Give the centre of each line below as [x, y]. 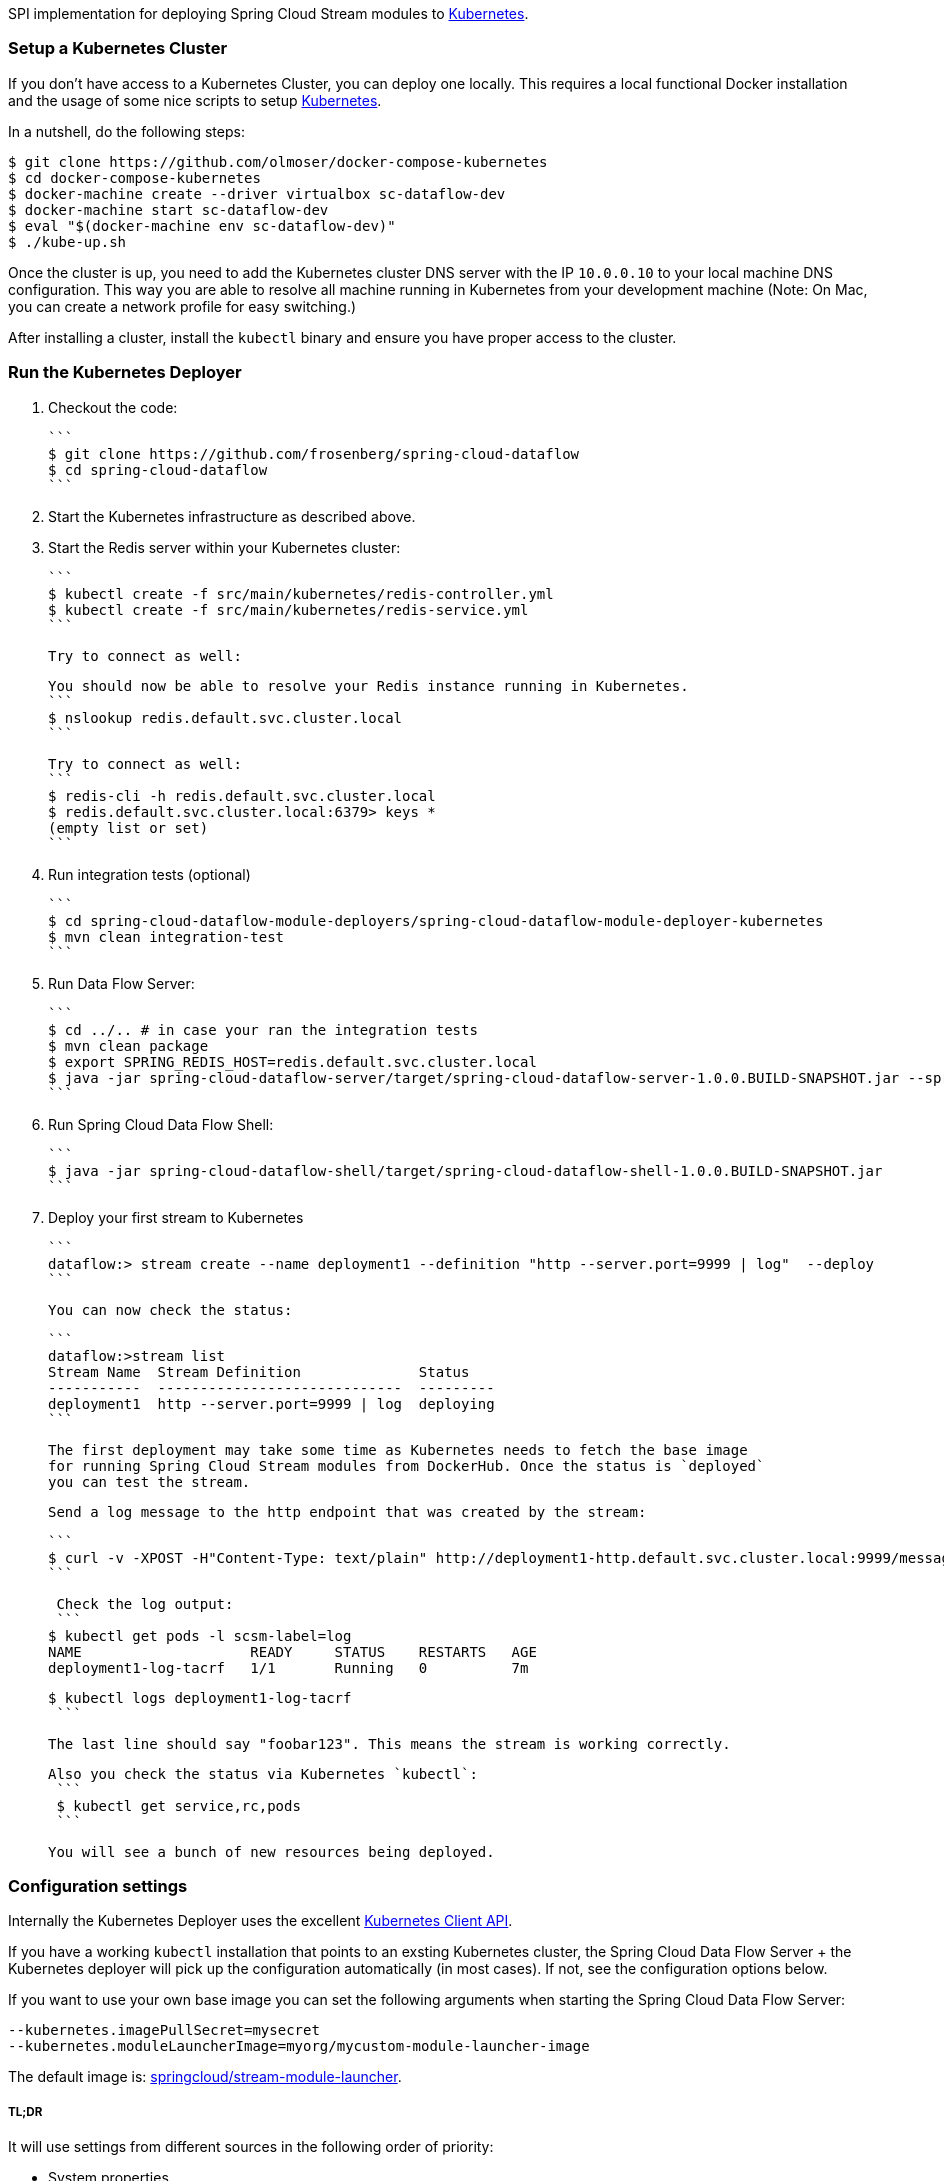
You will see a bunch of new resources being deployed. [271, 1851]
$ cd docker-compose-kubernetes [134, 177]
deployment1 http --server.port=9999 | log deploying [271, 1403]
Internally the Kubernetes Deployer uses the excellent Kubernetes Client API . [260, 1921]
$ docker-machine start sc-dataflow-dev [168, 209]
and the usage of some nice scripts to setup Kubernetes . [195, 100]
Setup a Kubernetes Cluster [118, 48]
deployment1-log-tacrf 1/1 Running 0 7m [288, 1667]
